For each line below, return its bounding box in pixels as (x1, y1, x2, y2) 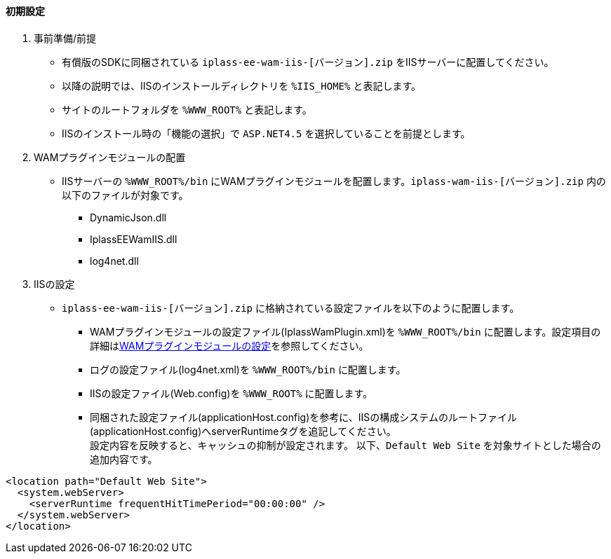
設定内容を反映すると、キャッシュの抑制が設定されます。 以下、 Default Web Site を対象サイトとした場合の (90, 439, 601, 451)
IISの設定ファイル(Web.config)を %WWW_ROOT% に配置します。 (90, 387, 373, 399)
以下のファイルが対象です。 (62, 188, 189, 201)
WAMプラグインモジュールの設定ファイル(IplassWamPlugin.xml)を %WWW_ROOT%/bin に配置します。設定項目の (90, 325, 601, 338)
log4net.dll (90, 254, 139, 267)
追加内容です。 (90, 453, 158, 465)
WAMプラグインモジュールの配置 (34, 151, 186, 163)
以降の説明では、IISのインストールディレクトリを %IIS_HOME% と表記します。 (62, 79, 422, 92)
